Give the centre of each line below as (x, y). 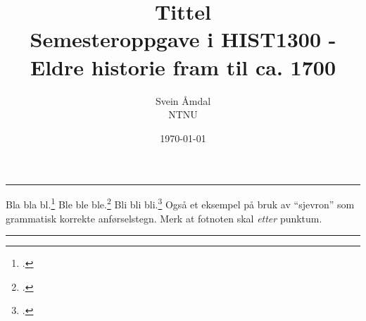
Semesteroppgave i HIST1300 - (183, 39)
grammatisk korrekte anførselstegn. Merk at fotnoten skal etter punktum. (164, 218)
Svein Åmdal (183, 100)
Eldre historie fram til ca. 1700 (183, 67)
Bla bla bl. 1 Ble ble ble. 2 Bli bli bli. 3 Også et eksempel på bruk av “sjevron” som (180, 203)
